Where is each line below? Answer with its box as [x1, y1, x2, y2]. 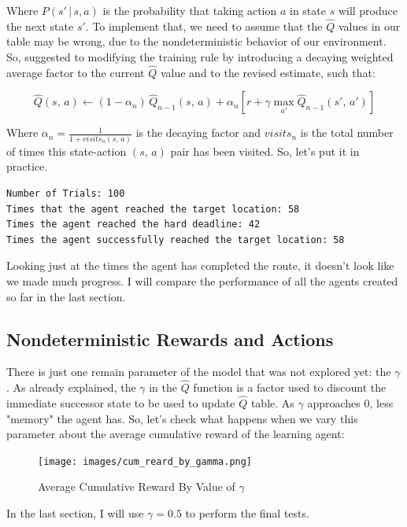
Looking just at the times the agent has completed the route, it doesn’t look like [6, 257, 394, 274]
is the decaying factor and [135, 124, 261, 141]
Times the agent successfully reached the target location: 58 [6, 234, 345, 245]
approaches [307, 394, 361, 411]
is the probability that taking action [102, 2, 277, 18]
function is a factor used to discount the [193, 379, 387, 396]
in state [290, 2, 326, 18]
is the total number [300, 124, 394, 141]
